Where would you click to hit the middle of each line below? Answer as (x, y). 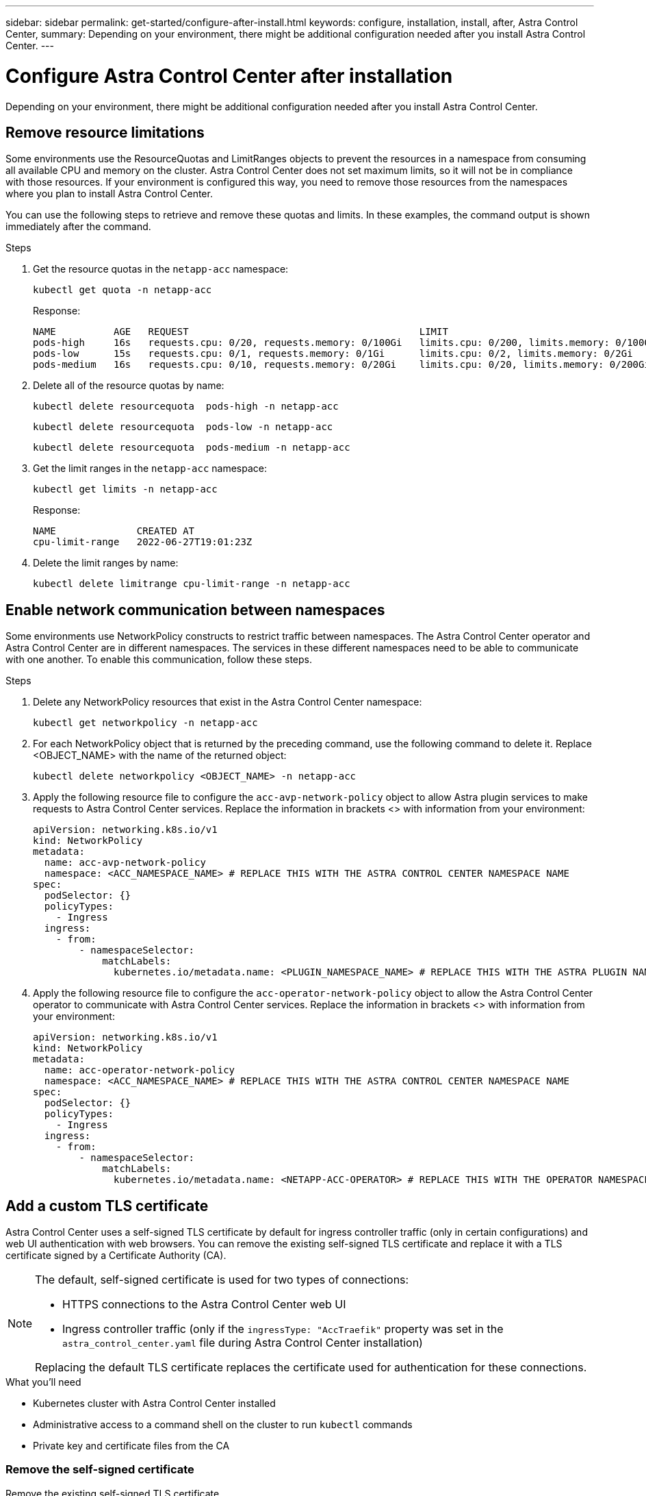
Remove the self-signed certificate (100, 1470)
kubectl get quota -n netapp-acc (122, 290)
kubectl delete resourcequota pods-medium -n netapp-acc (192, 448)
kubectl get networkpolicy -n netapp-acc (145, 723)
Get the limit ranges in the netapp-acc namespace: (150, 469)
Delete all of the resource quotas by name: (129, 386)
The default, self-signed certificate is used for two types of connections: (222, 1280)
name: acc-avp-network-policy (125, 863)
